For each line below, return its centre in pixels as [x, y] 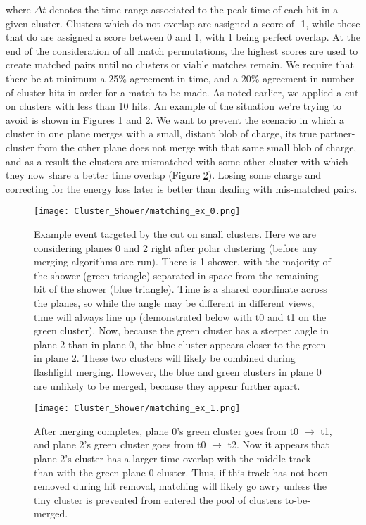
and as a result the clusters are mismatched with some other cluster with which [177, 161]
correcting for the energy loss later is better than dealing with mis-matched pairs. [182, 188]
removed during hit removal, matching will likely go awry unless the [181, 486]
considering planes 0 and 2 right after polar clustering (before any [176, 247]
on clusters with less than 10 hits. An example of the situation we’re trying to [173, 106]
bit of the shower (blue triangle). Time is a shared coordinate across [181, 289]
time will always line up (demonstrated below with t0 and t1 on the [180, 316]
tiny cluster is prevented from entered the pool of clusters [158, 499]
